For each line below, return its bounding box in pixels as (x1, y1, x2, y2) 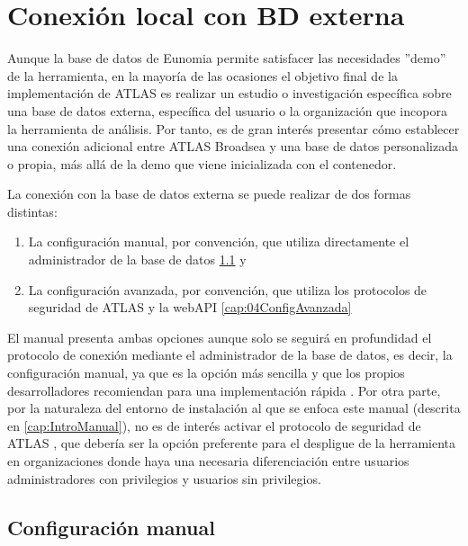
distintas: (7, 201, 58, 220)
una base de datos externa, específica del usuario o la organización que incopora (7, 101, 447, 120)
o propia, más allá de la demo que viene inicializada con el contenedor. (7, 154, 397, 173)
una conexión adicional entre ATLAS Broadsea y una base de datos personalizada (7, 137, 458, 156)
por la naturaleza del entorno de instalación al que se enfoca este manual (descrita (7, 398, 461, 417)
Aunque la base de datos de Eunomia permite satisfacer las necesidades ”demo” (7, 49, 446, 67)
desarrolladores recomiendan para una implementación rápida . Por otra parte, (7, 380, 441, 399)
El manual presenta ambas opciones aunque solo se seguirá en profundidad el (7, 327, 432, 346)
